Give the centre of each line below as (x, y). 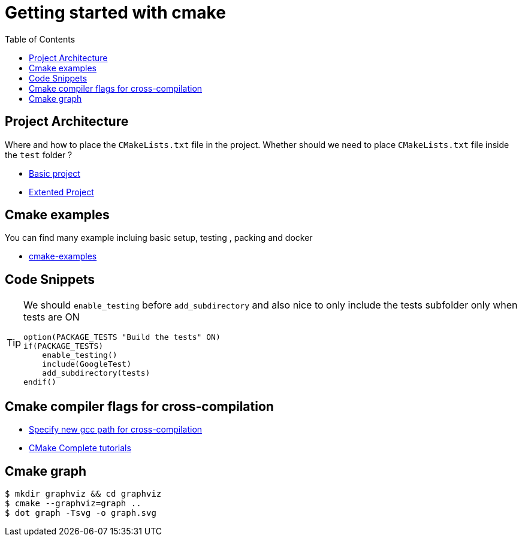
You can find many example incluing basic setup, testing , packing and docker (159, 238)
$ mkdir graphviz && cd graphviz (83, 493)
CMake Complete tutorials (80, 448)
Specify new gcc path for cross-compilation (116, 430)
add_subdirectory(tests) (96, 373)
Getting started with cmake (115, 13)
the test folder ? (39, 155)
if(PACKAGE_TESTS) (64, 346)
